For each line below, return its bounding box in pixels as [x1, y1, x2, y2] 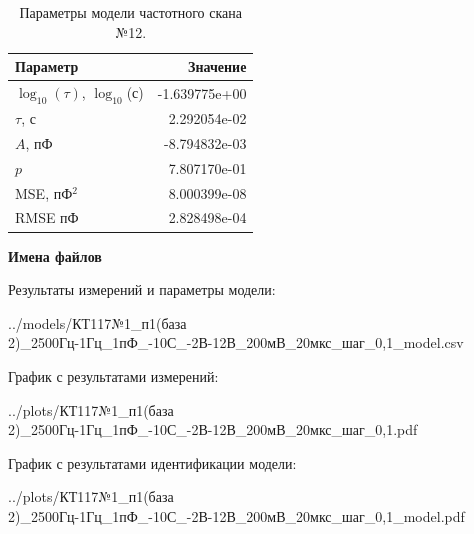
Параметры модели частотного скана [19, 2, 242, 22]
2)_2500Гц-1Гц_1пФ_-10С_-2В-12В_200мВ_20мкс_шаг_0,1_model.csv [8, 332, 464, 353]
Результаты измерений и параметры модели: [8, 279, 276, 300]
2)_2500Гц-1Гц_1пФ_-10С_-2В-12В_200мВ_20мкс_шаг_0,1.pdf [8, 419, 418, 440]
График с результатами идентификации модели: [8, 452, 297, 473]
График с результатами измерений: [8, 365, 219, 386]
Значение [188, 56, 247, 77]
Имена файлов [8, 245, 102, 266]
